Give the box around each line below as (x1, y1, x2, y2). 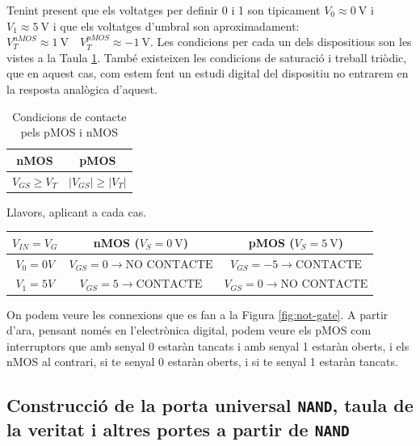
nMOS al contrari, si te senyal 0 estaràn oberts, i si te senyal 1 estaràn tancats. (6, 353, 398, 370)
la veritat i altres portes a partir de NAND (6, 417, 350, 442)
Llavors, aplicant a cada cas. (6, 203, 147, 220)
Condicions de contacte (12, 107, 127, 124)
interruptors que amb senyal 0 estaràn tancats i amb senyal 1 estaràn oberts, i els (6, 337, 409, 354)
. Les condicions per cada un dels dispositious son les (150, 33, 412, 50)
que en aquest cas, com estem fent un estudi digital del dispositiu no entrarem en (6, 65, 409, 82)
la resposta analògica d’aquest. (6, 80, 157, 97)
